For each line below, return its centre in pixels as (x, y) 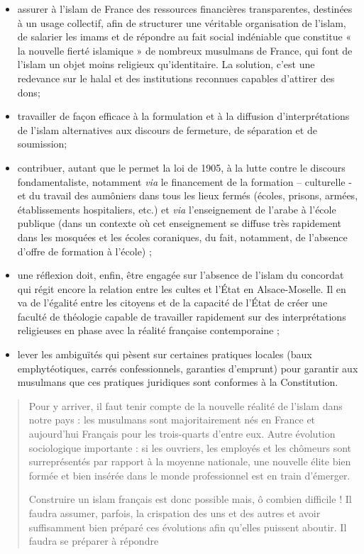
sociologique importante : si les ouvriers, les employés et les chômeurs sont (190, 447)
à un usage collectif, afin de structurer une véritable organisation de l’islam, (182, 22)
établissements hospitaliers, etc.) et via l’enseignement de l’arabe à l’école (177, 209)
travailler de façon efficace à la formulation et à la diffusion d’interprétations (183, 116)
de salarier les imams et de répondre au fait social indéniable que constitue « (184, 37)
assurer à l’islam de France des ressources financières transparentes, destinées (185, 9)
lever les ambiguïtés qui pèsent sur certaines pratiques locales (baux (165, 354)
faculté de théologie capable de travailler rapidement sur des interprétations (182, 316)
